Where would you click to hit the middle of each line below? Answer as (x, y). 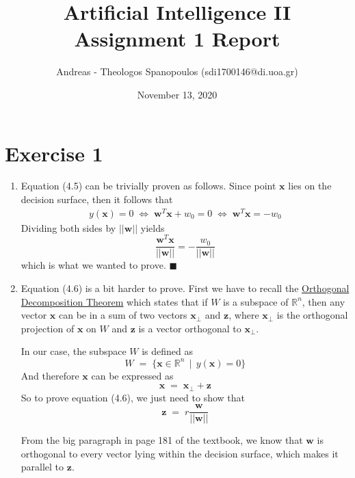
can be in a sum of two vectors (123, 315)
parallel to (42, 467)
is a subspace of (256, 301)
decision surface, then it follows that (97, 199)
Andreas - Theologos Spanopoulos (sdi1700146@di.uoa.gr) (177, 71)
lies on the (310, 186)
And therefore (50, 375)
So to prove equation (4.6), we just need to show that (133, 397)
